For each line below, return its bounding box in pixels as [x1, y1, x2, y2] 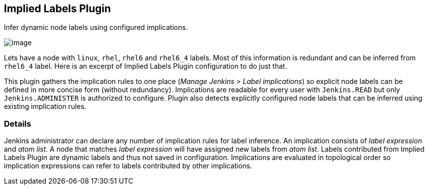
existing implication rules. [4, 102, 87, 111]
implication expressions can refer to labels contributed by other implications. [4, 162, 252, 170]
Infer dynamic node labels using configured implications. [4, 23, 188, 32]
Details [4, 118, 32, 129]
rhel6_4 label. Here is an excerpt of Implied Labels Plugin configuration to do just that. [4, 62, 287, 71]
